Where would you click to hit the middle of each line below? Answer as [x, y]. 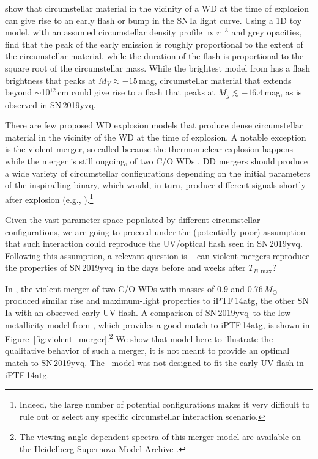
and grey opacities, [267, 32]
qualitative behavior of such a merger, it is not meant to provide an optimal [147, 351]
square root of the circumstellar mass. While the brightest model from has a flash [157, 68]
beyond [18, 92]
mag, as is [283, 92]
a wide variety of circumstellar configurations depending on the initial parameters [158, 173]
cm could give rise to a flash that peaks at [137, 92]
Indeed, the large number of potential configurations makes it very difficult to [165, 404]
